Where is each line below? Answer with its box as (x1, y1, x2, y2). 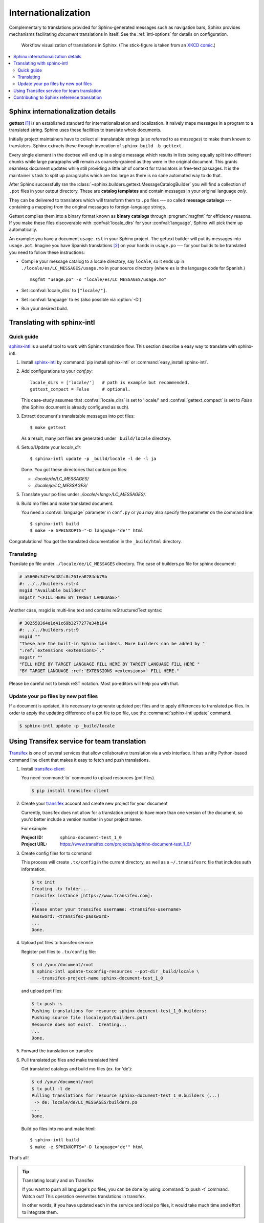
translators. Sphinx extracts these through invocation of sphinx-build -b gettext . (9, 143, 183, 149)
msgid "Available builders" (19, 588, 87, 593)
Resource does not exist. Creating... (31, 1021, 127, 1027)
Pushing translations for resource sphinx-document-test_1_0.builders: (31, 1008, 207, 1014)
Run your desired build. (21, 305, 68, 311)
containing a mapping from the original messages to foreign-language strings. (9, 204, 166, 210)
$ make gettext (30, 425, 66, 430)
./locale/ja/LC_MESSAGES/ (33, 482, 88, 488)
